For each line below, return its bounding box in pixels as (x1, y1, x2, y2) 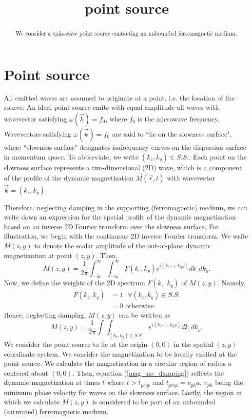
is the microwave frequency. (137, 113, 220, 123)
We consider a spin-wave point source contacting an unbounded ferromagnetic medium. (15, 29, 237, 38)
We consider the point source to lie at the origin (4, 339, 148, 349)
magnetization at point (4, 250, 73, 260)
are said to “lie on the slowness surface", (112, 128, 232, 139)
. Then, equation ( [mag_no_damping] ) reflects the (72, 367, 224, 378)
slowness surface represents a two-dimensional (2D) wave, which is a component (4, 162, 242, 172)
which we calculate (4, 397, 60, 407)
